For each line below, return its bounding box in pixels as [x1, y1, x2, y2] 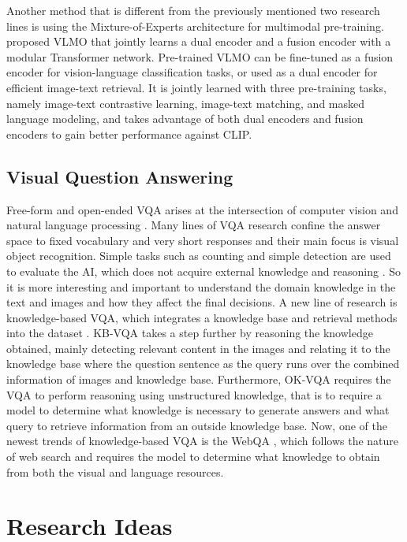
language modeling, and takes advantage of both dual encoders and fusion [6, 110, 364, 127]
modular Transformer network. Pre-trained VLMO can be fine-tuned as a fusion [6, 48, 394, 65]
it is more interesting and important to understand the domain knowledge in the [6, 278, 396, 295]
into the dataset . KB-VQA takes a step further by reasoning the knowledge [6, 325, 373, 341]
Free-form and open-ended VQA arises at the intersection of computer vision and [6, 201, 398, 217]
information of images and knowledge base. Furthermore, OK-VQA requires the [6, 371, 391, 388]
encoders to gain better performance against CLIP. [6, 125, 252, 142]
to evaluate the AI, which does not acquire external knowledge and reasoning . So [6, 262, 401, 279]
